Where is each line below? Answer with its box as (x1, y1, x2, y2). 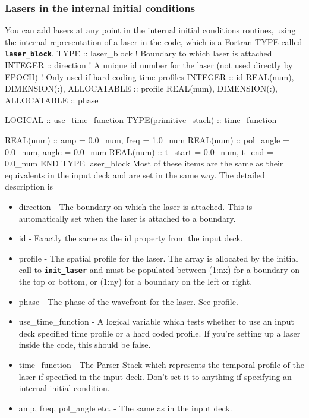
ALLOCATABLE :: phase (5, 93, 99, 106)
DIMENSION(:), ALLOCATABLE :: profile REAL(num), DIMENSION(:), (5, 82, 278, 95)
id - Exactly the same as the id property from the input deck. (18, 232, 243, 244)
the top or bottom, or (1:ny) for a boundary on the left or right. (18, 275, 253, 288)
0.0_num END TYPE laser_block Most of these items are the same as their (5, 157, 283, 169)
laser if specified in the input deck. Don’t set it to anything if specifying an (18, 370, 292, 382)
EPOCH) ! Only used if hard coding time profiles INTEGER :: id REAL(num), (5, 70, 294, 83)
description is (5, 180, 53, 193)
